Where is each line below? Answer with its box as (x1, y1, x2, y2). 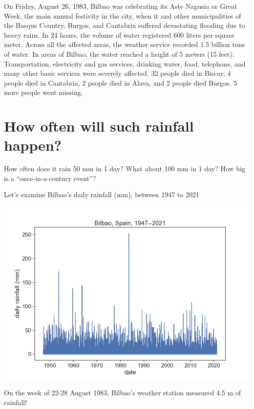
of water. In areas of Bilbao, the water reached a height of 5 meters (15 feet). (4, 48, 234, 59)
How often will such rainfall (4, 116, 194, 136)
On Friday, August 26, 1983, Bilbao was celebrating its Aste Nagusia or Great (4, 1, 237, 11)
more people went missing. (4, 87, 83, 97)
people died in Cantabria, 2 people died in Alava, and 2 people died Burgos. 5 (4, 77, 237, 88)
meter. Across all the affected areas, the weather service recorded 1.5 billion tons (4, 39, 245, 49)
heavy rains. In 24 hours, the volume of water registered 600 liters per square (4, 29, 235, 40)
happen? (4, 135, 62, 155)
